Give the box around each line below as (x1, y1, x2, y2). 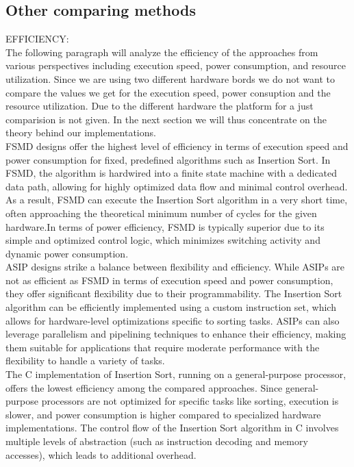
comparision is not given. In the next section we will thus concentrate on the (5, 112, 327, 126)
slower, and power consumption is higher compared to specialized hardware (5, 407, 321, 421)
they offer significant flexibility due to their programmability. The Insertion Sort (5, 286, 342, 301)
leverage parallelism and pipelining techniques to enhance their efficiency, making (5, 327, 346, 341)
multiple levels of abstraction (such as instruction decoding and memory (5, 434, 308, 449)
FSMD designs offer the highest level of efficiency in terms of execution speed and (5, 138, 349, 153)
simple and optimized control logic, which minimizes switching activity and (5, 233, 320, 247)
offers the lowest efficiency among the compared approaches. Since (5, 380, 283, 394)
